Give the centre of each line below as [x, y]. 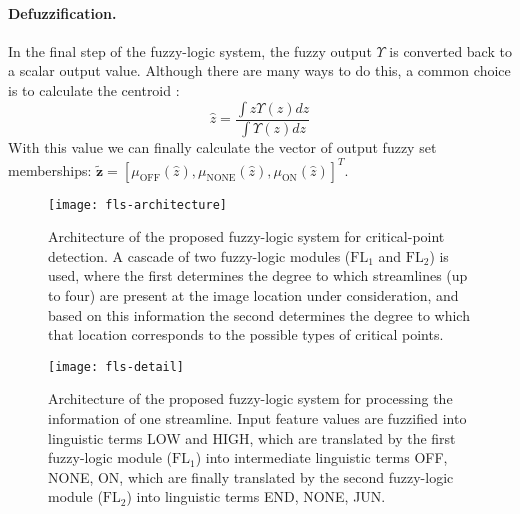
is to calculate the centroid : [94, 89]
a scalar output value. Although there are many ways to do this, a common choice [259, 70]
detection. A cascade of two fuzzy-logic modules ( [199, 255]
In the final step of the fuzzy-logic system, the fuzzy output [190, 50]
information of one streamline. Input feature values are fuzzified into [257, 418]
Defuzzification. [62, 12]
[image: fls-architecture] [137, 204]
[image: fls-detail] [116, 366]
